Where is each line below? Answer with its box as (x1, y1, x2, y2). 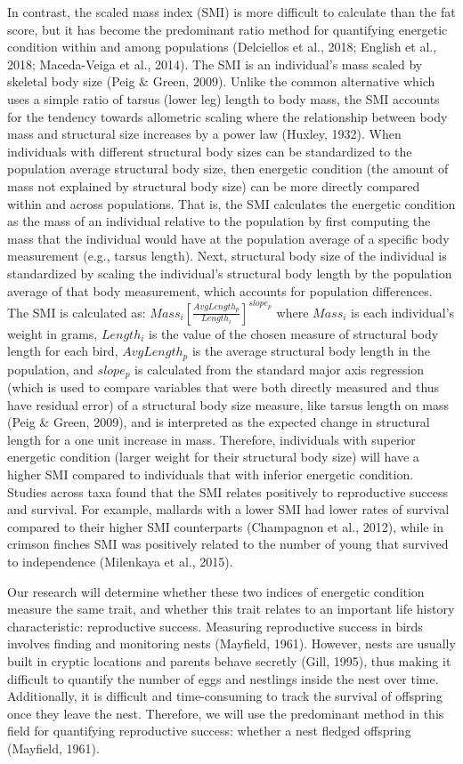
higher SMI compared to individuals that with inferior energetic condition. (7, 465, 414, 484)
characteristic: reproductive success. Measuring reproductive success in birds (7, 616, 423, 635)
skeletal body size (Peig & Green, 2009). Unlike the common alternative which (7, 72, 435, 91)
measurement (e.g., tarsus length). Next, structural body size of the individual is (7, 246, 447, 265)
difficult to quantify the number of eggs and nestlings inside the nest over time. (7, 669, 439, 688)
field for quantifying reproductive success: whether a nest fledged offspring (7, 721, 411, 740)
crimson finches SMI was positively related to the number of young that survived (7, 535, 449, 553)
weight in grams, (7, 324, 98, 342)
